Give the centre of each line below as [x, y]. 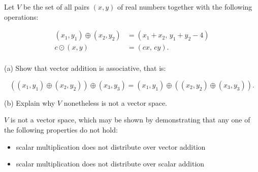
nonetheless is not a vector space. [115, 102]
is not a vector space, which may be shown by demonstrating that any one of [130, 120]
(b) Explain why [30, 102]
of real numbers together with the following [185, 7]
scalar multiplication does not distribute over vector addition [111, 146]
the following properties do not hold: [61, 130]
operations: [21, 16]
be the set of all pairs [56, 7]
